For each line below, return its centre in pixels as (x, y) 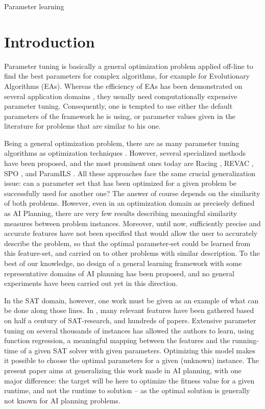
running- (245, 340)
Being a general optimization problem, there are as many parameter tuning (122, 143)
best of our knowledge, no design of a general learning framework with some (123, 263)
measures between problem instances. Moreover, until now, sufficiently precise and (132, 223)
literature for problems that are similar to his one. (82, 126)
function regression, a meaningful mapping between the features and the (117, 340)
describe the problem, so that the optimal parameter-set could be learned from (127, 243)
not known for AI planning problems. (62, 400)
